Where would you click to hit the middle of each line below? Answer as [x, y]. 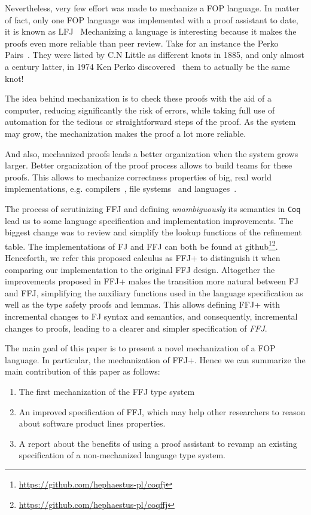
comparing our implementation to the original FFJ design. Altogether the [140, 269]
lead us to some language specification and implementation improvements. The [149, 220]
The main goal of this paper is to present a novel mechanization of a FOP [140, 348]
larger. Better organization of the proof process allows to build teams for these [149, 165]
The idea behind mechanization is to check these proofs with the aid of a [138, 98]
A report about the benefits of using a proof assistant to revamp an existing [158, 443]
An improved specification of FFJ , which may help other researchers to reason [162, 411]
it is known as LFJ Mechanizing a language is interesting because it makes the [151, 31]
